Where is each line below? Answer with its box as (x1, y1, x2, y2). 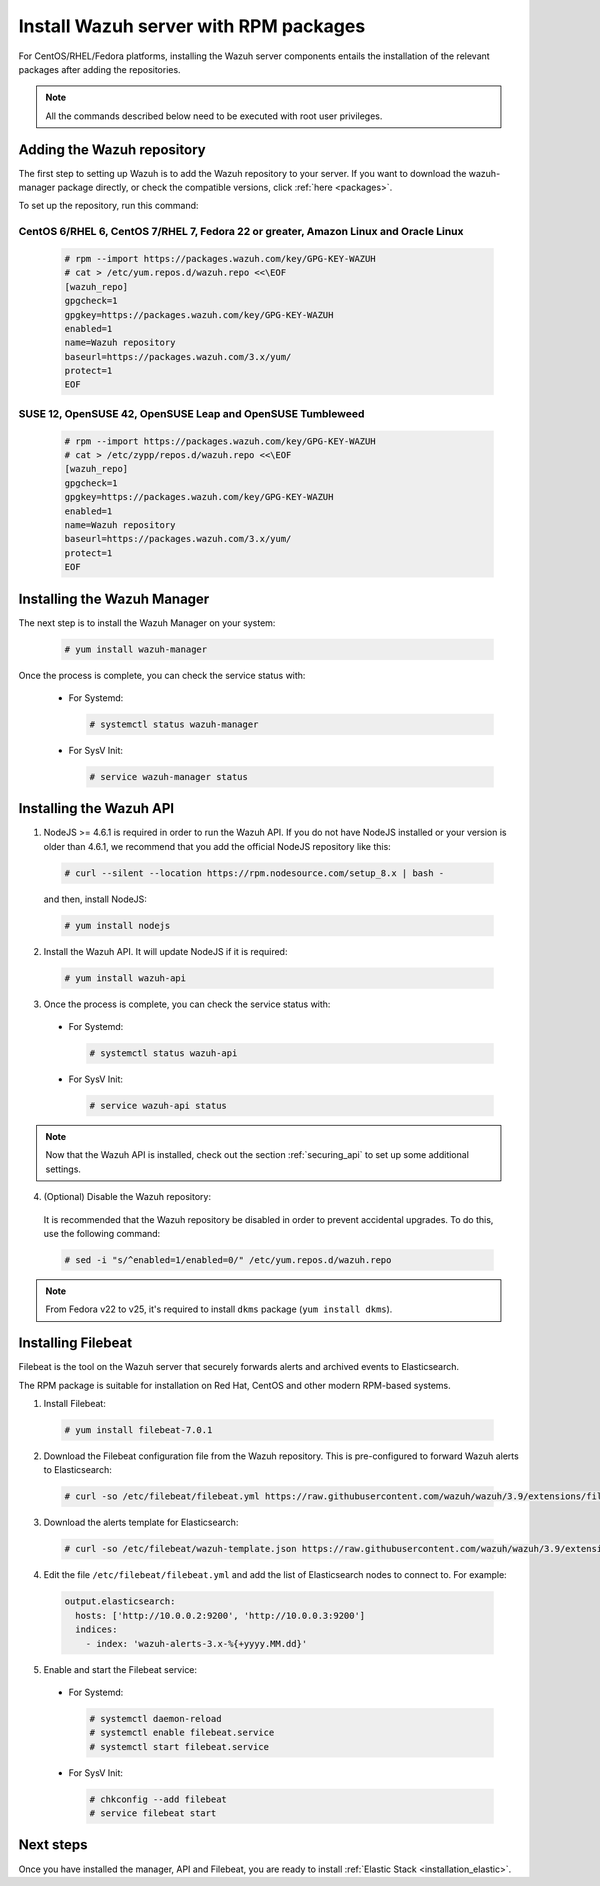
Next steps (18, 1836, 88, 1854)
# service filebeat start (89, 1808, 217, 1819)
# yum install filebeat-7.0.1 (64, 1425, 213, 1436)
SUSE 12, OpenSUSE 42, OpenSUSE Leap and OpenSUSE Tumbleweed (18, 406, 365, 420)
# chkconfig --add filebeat (89, 1793, 227, 1805)
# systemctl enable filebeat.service (89, 1727, 275, 1739)
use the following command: (43, 1228, 161, 1240)
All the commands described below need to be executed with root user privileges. (45, 110, 383, 122)
